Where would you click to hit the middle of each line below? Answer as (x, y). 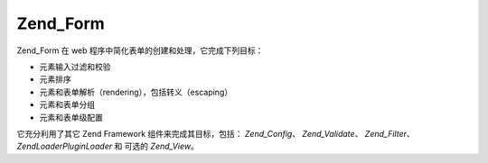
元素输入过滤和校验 (75, 67)
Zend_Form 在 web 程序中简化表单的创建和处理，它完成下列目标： (140, 50)
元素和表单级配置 (71, 117)
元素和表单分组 (67, 104)
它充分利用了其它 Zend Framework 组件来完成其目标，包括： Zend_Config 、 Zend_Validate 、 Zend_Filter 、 (216, 133)
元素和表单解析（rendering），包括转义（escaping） (136, 92)
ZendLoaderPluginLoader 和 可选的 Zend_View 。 (108, 146)
